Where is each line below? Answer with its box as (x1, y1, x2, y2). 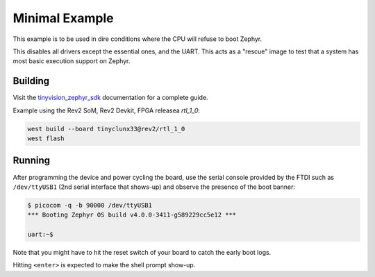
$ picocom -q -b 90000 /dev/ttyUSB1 (27, 201, 153, 209)
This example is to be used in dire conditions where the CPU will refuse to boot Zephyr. (12, 35, 262, 43)
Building (12, 75, 50, 87)
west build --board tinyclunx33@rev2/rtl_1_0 (27, 125, 185, 133)
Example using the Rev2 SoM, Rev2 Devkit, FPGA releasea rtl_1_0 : (12, 106, 201, 115)
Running (12, 155, 51, 167)
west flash (27, 135, 65, 142)
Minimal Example (12, 10, 114, 26)
